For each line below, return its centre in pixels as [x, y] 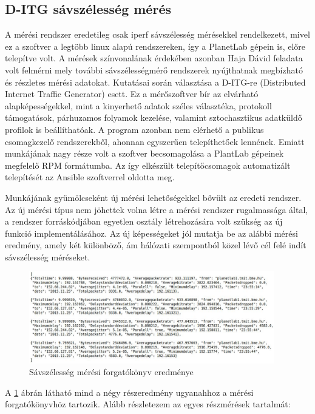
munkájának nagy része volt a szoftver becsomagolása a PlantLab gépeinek [144, 153]
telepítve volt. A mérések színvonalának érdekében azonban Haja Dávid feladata [154, 58]
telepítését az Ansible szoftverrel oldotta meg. [90, 177]
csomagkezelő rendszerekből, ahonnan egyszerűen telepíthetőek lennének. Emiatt [155, 141]
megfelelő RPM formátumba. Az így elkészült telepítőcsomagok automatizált [148, 165]
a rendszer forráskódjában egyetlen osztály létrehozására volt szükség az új [144, 221]
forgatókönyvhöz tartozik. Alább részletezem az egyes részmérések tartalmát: [148, 404]
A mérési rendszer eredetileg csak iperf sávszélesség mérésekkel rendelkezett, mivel [157, 34]
